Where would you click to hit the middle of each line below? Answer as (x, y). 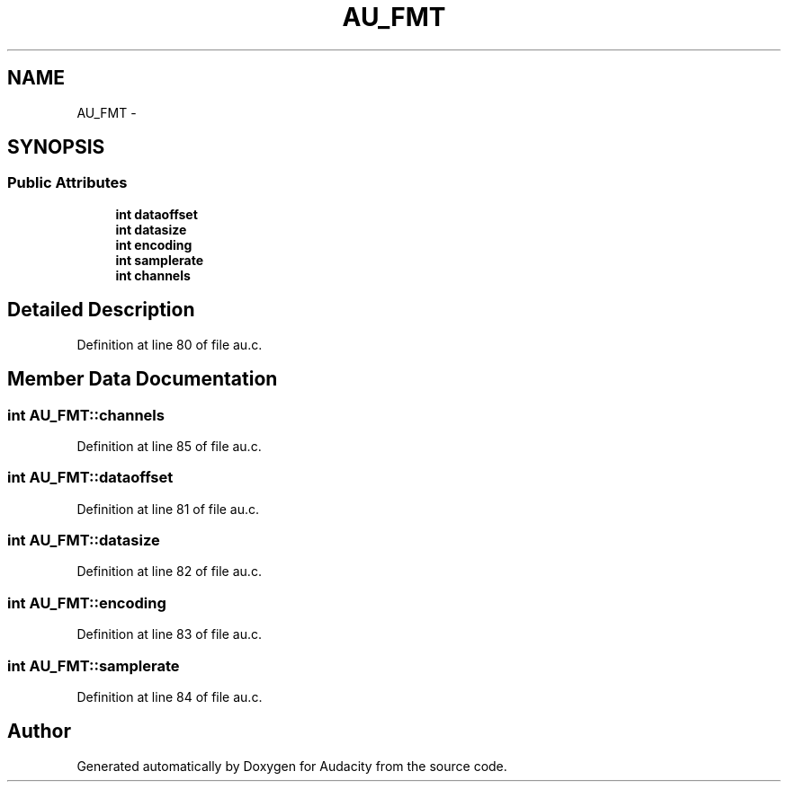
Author (39, 731)
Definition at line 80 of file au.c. (170, 344)
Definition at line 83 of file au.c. (170, 634)
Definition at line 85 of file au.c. (169, 446)
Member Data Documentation (143, 379)
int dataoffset (157, 214)
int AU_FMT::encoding (87, 603)
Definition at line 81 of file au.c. (168, 509)
